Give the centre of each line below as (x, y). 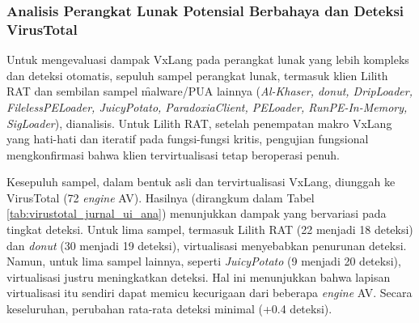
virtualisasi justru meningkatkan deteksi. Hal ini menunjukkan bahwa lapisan (199, 276)
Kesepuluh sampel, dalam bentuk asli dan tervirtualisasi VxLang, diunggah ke (201, 182)
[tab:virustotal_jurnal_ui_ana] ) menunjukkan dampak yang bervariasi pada (197, 213)
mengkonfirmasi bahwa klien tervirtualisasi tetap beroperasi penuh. (173, 154)
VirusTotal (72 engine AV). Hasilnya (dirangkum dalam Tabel (161, 197)
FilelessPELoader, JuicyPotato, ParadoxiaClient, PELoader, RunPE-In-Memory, (207, 106)
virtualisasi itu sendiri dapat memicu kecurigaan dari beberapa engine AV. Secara (209, 293)
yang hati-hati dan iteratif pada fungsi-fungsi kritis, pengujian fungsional (188, 139)
